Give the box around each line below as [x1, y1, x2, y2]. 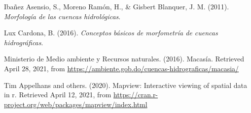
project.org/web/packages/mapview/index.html [4, 99, 147, 109]
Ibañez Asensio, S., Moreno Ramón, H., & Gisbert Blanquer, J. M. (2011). [4, 1, 229, 11]
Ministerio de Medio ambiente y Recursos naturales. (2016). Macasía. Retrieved [4, 54, 245, 64]
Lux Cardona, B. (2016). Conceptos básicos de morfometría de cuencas [4, 28, 218, 38]
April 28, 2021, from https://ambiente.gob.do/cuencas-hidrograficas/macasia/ [4, 63, 239, 73]
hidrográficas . [4, 37, 43, 47]
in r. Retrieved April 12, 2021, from [4, 89, 111, 100]
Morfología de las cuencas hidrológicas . [4, 11, 121, 21]
